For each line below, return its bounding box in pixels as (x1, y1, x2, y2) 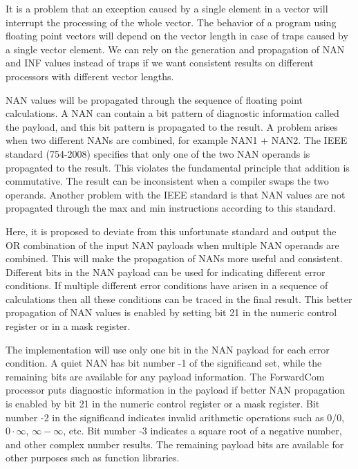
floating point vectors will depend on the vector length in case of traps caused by (6, 28, 348, 43)
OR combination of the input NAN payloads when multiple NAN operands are (6, 237, 339, 252)
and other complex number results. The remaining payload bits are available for (6, 436, 344, 451)
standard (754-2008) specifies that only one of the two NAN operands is (6, 146, 310, 160)
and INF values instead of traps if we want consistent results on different (6, 55, 314, 70)
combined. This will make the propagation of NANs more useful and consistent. (6, 251, 343, 266)
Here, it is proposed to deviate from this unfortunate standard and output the (6, 223, 337, 238)
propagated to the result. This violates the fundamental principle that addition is (6, 160, 350, 174)
